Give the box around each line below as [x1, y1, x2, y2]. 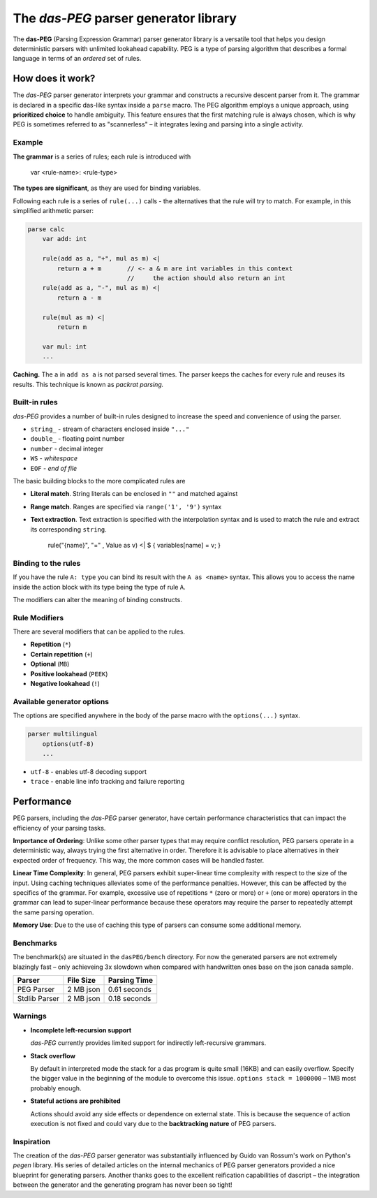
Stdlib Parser [17, 994, 59, 1004]
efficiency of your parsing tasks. [13, 824, 106, 832]
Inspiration [13, 1137, 51, 1146]
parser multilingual [27, 730, 98, 738]
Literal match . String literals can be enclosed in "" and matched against [30, 490, 238, 498]
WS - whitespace [30, 454, 78, 462]
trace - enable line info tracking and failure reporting [30, 777, 185, 786]
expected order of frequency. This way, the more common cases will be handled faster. [13, 856, 265, 864]
